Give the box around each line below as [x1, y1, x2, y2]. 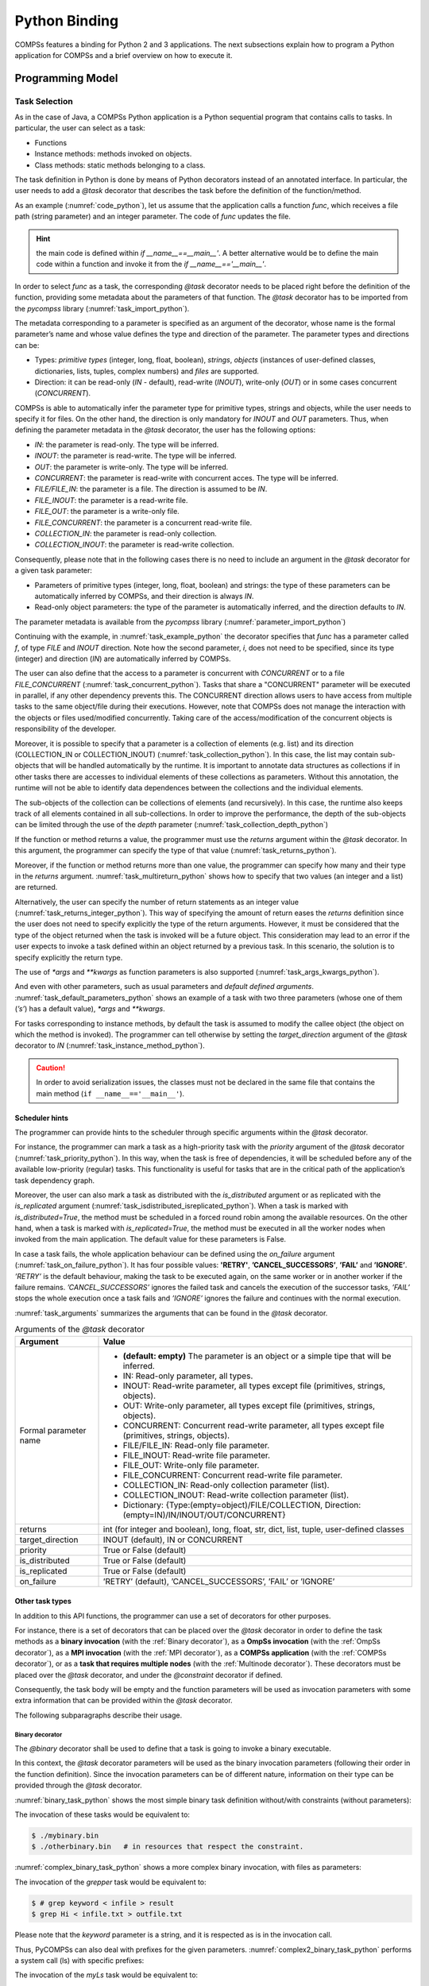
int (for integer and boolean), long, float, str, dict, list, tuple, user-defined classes [102, 1524, 404, 1535]
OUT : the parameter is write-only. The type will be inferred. [34, 462, 229, 472]
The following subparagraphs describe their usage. [14, 1710, 183, 1720]
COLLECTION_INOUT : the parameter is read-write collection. [34, 540, 234, 550]
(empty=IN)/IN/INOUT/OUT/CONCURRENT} [122, 1509, 286, 1520]
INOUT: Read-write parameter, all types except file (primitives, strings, [122, 1380, 385, 1391]
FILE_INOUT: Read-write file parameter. [122, 1450, 270, 1461]
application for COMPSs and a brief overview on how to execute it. [14, 50, 233, 60]
